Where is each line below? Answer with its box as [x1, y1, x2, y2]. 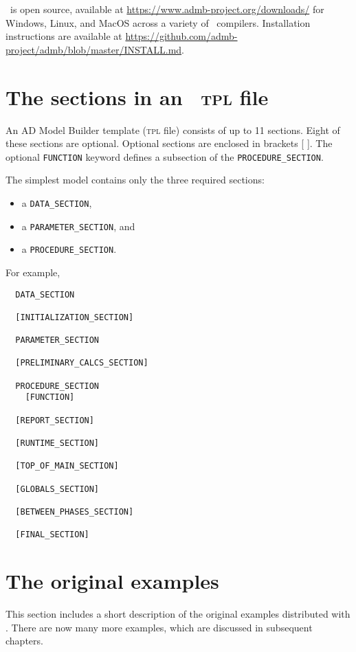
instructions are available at [5, 29, 122, 43]
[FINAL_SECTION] [15, 530, 89, 540]
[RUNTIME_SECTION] [15, 438, 100, 449]
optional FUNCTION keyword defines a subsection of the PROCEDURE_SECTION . [5, 149, 324, 164]
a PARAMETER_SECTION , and [21, 218, 135, 233]
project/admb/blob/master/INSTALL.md [5, 42, 182, 56]
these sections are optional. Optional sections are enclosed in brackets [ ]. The [5, 136, 333, 150]
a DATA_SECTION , [21, 195, 92, 210]
